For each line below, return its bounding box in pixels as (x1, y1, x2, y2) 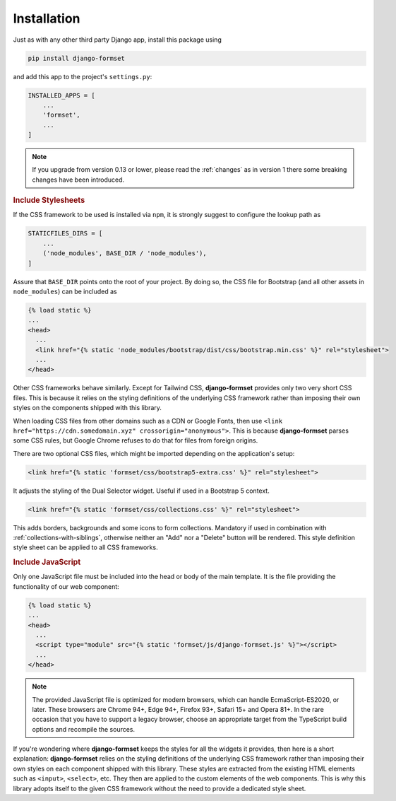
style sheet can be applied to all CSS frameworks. (13, 543, 158, 551)
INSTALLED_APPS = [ (28, 91, 95, 99)
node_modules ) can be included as (13, 287, 117, 296)
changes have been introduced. (32, 175, 125, 184)
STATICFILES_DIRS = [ (28, 230, 103, 238)
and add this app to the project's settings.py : (13, 72, 152, 81)
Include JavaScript (13, 557, 81, 567)
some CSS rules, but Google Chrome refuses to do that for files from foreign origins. (13, 436, 258, 445)
